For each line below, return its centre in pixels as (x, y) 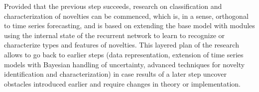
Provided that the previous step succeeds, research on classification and (113, 6)
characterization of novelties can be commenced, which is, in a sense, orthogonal (126, 16)
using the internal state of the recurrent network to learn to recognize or (115, 35)
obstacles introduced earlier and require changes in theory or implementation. (122, 83)
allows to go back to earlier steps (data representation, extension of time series (124, 54)
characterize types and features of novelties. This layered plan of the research (122, 45)
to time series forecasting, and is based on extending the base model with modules (129, 25)
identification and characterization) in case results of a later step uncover (115, 74)
